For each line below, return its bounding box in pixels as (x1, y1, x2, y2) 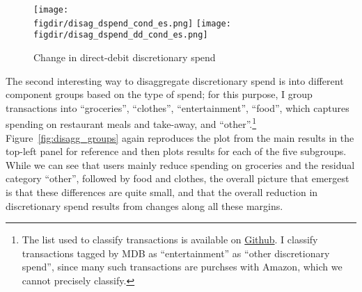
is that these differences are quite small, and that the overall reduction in (6, 184, 318, 199)
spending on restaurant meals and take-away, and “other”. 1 (6, 115, 257, 131)
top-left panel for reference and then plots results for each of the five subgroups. (6, 144, 347, 159)
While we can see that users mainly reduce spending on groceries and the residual (6, 157, 355, 172)
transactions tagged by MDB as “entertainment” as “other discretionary (22, 245, 330, 260)
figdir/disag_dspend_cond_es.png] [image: (33, 18, 231, 29)
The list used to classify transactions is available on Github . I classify (22, 232, 318, 247)
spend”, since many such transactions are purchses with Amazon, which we (22, 259, 343, 274)
